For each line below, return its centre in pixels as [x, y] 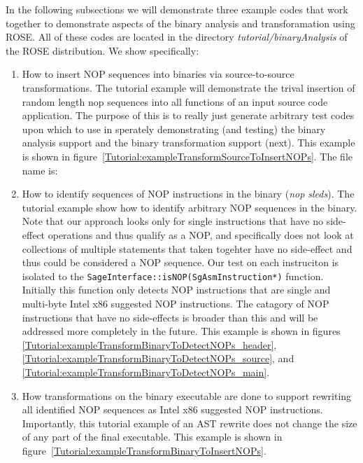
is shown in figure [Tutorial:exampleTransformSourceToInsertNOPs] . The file [187, 156]
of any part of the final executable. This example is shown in [152, 437]
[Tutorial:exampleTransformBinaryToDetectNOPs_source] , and [158, 358]
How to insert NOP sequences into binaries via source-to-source [158, 74]
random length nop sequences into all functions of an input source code [175, 101]
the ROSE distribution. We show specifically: [102, 50]
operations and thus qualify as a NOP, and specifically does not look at [201, 234]
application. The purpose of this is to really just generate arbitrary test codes [188, 115]
